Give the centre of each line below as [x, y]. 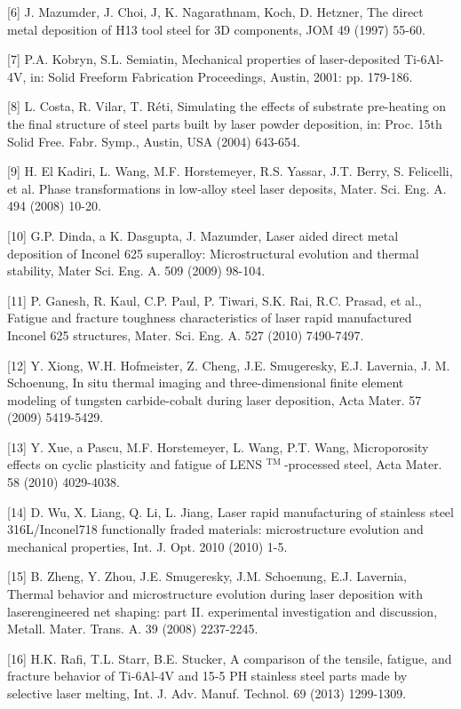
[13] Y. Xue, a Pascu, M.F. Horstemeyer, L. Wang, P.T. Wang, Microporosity [218, 446]
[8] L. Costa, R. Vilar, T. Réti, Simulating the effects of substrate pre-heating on [227, 106]
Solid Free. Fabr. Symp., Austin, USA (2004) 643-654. [154, 141]
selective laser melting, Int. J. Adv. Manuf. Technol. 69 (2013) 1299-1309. [207, 693]
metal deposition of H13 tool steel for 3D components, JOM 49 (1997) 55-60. [216, 29]
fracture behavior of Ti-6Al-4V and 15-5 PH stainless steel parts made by [207, 676]
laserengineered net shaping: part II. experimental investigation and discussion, [223, 611]
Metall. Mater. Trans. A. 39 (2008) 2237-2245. [133, 629]
